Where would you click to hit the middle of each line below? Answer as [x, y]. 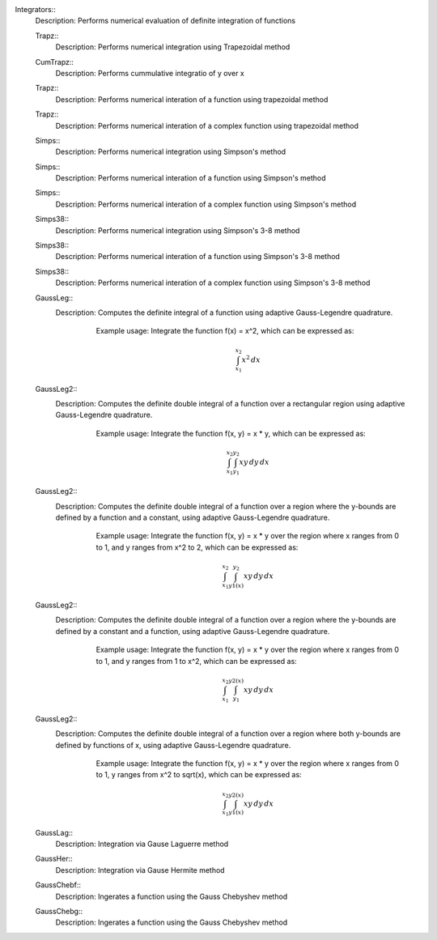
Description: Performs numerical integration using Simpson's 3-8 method [178, 230]
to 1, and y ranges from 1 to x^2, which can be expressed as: [196, 661]
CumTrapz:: [55, 62]
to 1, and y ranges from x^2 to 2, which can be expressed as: [197, 547]
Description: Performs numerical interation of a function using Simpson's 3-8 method [197, 257]
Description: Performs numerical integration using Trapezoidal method [173, 47]
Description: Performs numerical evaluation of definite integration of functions [165, 21]
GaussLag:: [54, 832]
